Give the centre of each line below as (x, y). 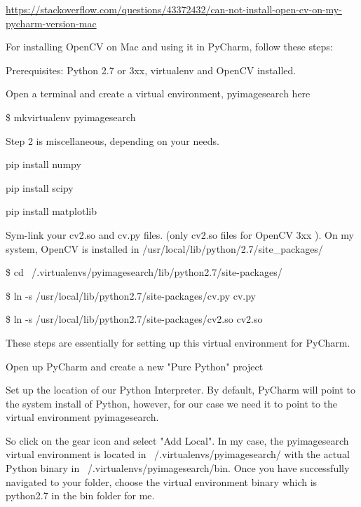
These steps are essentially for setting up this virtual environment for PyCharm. (178, 342)
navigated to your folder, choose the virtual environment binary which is (162, 481)
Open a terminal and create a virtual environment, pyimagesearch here (158, 93)
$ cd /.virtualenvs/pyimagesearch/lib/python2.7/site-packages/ (144, 272)
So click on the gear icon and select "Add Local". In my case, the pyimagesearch (177, 440)
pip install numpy (43, 164)
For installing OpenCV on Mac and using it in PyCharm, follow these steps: (169, 47)
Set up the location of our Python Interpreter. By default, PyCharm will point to (181, 390)
